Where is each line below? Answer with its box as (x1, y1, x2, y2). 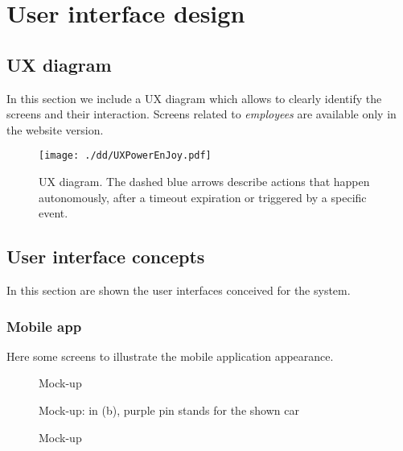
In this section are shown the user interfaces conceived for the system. (6, 282, 351, 298)
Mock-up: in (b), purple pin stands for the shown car (39, 402, 299, 418)
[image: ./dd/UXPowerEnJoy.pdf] (39, 150, 212, 162)
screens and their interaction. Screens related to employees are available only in (6, 106, 397, 122)
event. (39, 205, 68, 221)
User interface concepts (6, 244, 205, 269)
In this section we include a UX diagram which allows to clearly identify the (6, 89, 382, 106)
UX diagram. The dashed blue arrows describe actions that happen (39, 173, 370, 190)
